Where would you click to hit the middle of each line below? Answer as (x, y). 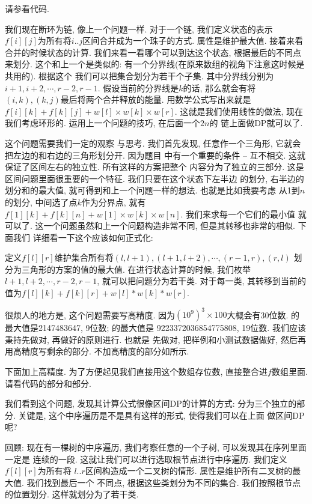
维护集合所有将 (84, 257)
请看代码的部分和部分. (48, 383)
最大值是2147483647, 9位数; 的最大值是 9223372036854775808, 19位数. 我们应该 (155, 328)
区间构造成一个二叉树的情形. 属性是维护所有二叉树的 (189, 471)
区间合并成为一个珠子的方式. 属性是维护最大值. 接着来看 (193, 41)
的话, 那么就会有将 (219, 87)
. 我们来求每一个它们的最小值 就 (243, 214)
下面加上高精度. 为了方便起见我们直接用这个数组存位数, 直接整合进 (136, 371)
